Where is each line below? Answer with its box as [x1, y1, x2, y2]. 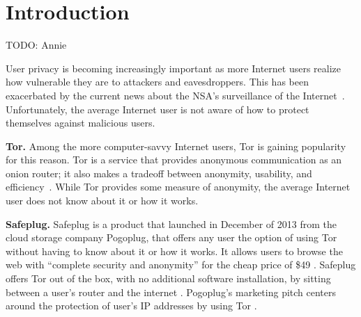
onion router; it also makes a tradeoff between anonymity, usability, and [6, 165, 312, 180]
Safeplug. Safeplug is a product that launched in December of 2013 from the [6, 216, 337, 231]
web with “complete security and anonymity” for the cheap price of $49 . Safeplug [6, 257, 356, 272]
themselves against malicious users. [6, 115, 155, 130]
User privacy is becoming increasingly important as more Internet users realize [6, 60, 341, 75]
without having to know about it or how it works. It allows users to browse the [6, 243, 343, 258]
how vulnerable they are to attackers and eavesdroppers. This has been [6, 74, 309, 89]
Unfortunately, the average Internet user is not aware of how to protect [6, 101, 309, 116]
